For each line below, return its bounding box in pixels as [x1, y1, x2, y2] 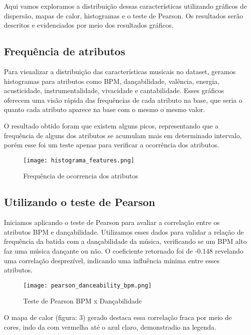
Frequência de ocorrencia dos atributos [23, 171, 138, 181]
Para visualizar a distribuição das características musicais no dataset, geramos [4, 66, 236, 76]
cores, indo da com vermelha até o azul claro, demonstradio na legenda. [4, 321, 217, 332]
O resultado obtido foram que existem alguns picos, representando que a [4, 120, 219, 130]
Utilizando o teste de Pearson [4, 194, 156, 209]
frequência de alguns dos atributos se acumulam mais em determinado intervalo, [4, 130, 242, 140]
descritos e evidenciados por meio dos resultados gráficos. [4, 20, 173, 30]
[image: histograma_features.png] [23, 157, 135, 164]
